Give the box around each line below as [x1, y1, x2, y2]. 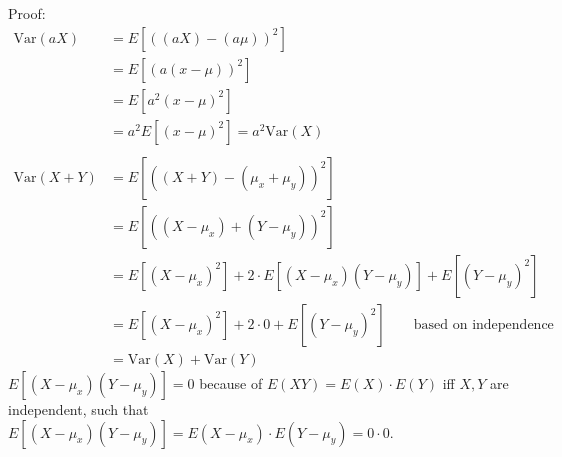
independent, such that [8, 398, 149, 419]
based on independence [413, 317, 554, 332]
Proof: [8, 3, 46, 23]
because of [199, 372, 263, 393]
